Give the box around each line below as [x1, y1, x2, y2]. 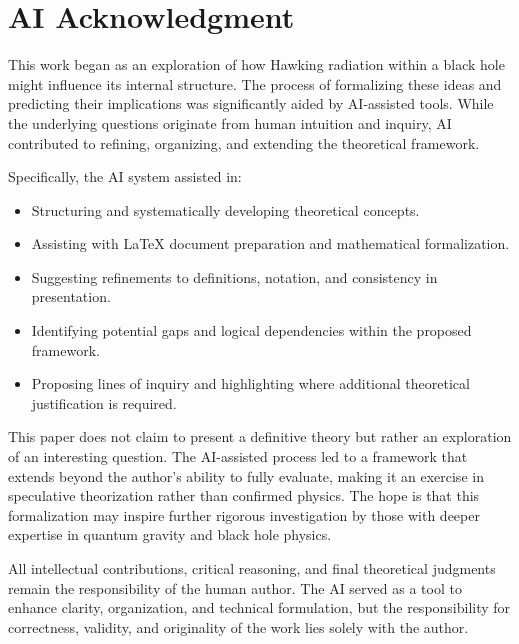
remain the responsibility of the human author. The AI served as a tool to [8, 577, 462, 598]
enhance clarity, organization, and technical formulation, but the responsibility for [8, 597, 511, 618]
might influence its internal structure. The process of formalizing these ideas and [8, 73, 502, 94]
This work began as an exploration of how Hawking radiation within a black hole [8, 54, 505, 75]
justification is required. [31, 392, 177, 413]
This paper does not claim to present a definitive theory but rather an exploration [8, 426, 512, 447]
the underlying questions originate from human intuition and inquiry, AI [8, 112, 452, 133]
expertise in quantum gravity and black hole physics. [8, 524, 332, 545]
